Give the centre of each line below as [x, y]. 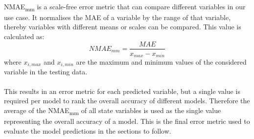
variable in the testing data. [46, 72]
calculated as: [24, 36]
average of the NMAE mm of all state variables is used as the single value [113, 111]
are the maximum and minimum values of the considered [161, 62]
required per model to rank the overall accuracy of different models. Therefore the [127, 101]
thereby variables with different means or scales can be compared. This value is [123, 27]
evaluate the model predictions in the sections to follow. [88, 130]
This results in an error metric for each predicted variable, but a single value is [122, 91]
